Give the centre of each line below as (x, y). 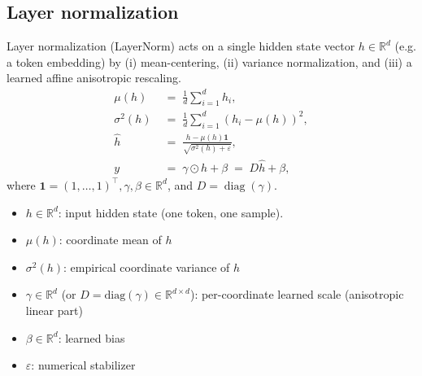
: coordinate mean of (110, 240)
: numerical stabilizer (83, 365)
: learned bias (91, 337)
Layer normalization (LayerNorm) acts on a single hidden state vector (181, 46)
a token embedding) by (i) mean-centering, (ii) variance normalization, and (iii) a (209, 61)
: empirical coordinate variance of (147, 267)
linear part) (54, 310)
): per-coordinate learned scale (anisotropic (297, 294)
